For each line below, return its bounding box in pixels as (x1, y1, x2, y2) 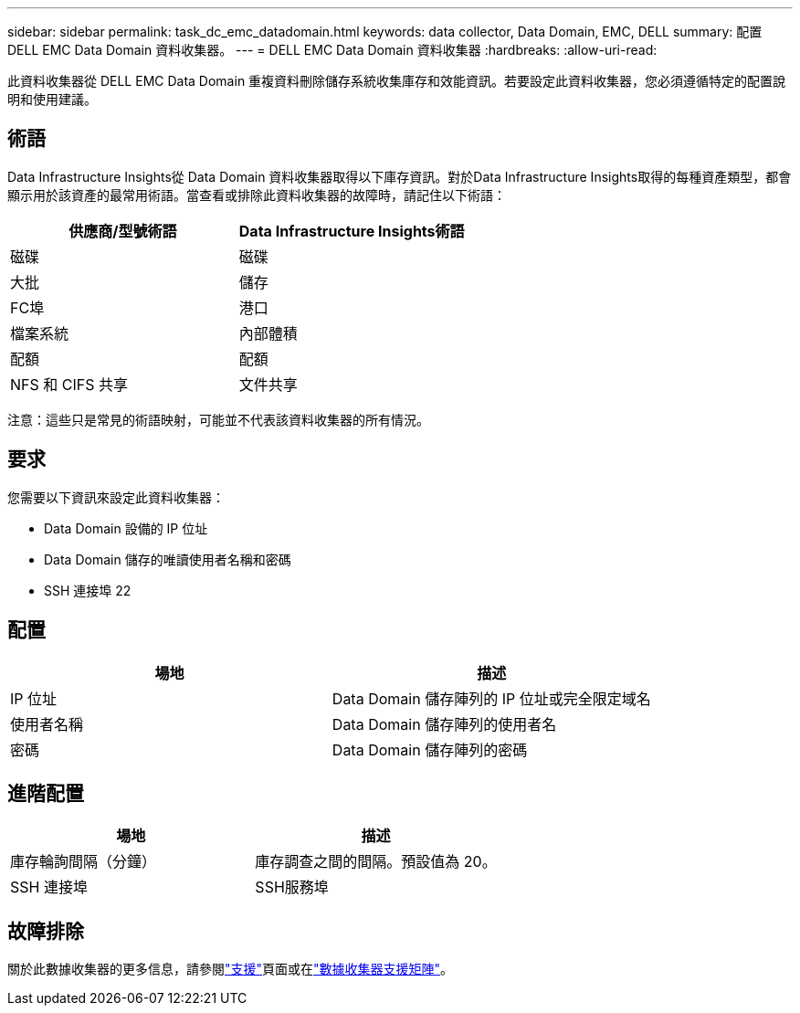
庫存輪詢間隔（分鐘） (10, 852, 157, 871)
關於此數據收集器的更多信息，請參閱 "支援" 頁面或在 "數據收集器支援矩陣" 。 (7, 961, 454, 977)
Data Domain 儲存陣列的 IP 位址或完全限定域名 (332, 689, 651, 708)
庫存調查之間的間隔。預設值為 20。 (255, 852, 497, 871)
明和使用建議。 (7, 91, 97, 107)
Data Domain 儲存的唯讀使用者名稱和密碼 (44, 551, 291, 567)
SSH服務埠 (255, 878, 329, 897)
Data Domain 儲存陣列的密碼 (332, 740, 528, 759)
